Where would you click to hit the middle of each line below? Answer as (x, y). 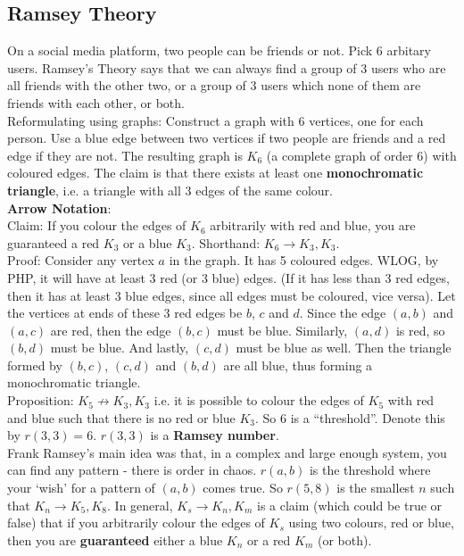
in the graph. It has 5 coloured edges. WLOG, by (304, 260)
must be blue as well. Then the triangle (344, 348)
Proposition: (41, 400)
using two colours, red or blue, (371, 523)
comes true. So (243, 488)
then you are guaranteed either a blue (115, 539)
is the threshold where (370, 470)
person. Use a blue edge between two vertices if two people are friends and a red (227, 138)
